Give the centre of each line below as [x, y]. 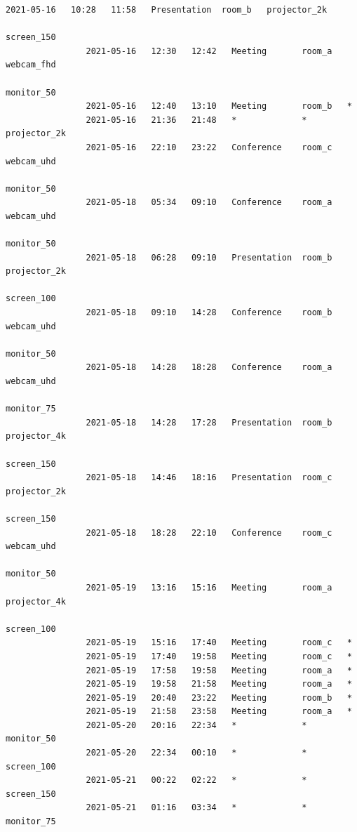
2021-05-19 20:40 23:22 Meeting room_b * [219, 698]
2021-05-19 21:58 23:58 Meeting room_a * [219, 712]
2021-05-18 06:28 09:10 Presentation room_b [209, 257]
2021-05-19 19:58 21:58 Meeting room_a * [219, 684]
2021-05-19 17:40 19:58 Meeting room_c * [219, 656]
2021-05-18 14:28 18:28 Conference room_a [209, 368]
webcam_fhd [31, 65]
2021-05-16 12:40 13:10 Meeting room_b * [219, 106]
